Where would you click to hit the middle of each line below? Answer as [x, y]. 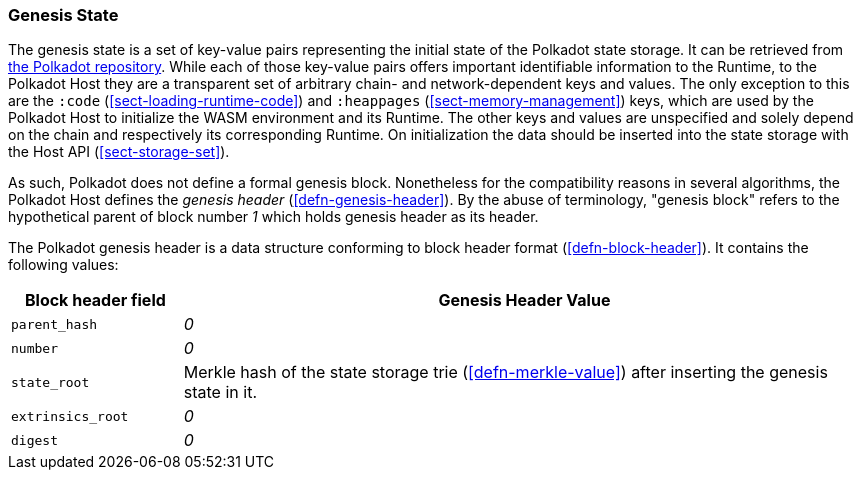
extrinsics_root [70, 416]
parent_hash [54, 324]
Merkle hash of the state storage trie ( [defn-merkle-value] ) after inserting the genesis [505, 372]
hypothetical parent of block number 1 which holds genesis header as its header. [273, 217]
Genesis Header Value [524, 300]
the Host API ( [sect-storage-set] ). [119, 152]
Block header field [95, 300]
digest [34, 440]
